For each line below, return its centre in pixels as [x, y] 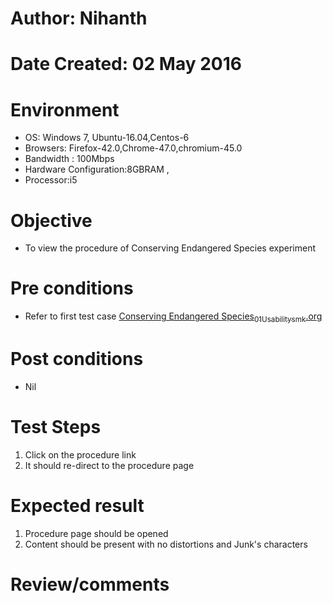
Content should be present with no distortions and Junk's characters [166, 544]
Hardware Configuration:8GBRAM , [97, 169]
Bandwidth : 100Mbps [69, 159]
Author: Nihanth [79, 18]
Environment [65, 109]
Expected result [77, 506]
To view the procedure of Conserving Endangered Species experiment [170, 248]
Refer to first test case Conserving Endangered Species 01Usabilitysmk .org [173, 317]
